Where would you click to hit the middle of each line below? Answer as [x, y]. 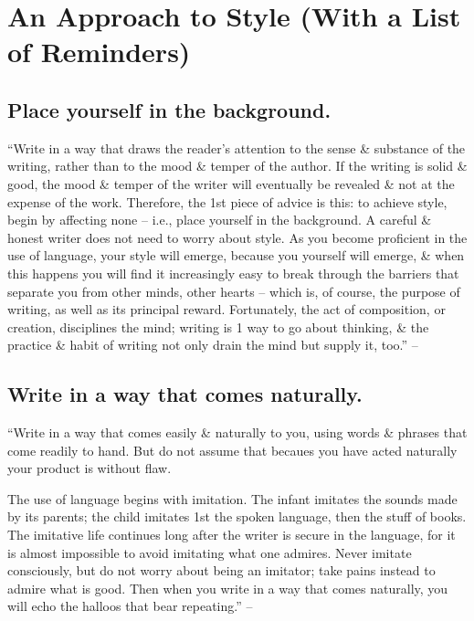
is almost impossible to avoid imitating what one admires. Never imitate [210, 552]
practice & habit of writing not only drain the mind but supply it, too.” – [213, 345]
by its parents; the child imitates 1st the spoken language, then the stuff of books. [237, 516]
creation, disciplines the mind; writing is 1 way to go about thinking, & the [218, 326]
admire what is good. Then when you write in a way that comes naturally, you [228, 588]
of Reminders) [99, 52]
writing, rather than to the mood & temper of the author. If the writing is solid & [237, 166]
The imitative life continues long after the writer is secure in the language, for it [232, 535]
